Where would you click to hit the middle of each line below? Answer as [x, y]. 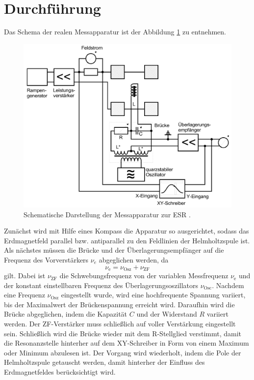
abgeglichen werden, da [134, 260]
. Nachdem [228, 285]
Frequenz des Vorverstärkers [46, 260]
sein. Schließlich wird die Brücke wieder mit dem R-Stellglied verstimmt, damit [123, 333]
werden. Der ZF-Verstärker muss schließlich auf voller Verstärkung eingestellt [120, 324]
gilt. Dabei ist [25, 276]
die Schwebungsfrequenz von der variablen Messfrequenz [144, 276]
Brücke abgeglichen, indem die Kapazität [66, 314]
